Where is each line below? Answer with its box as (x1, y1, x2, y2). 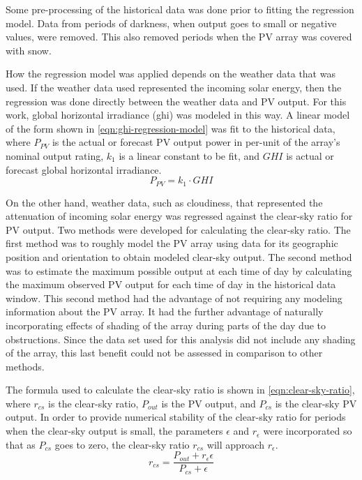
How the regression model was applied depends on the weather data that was (6, 66, 335, 81)
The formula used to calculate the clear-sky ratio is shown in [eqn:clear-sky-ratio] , (6, 382, 355, 397)
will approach (206, 437, 264, 451)
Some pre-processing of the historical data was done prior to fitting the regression (6, 2, 354, 16)
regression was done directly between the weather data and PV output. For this (6, 93, 347, 108)
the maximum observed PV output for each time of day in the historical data (6, 277, 336, 292)
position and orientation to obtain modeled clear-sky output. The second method (6, 249, 352, 264)
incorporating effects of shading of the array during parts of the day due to (6, 317, 326, 332)
